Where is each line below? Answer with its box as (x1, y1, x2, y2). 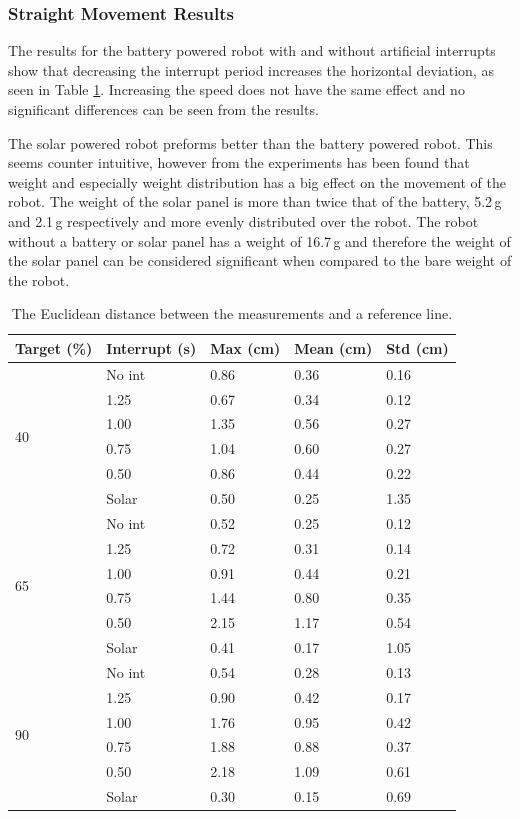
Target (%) (15, 337, 93, 358)
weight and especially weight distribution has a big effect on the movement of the (8, 171, 507, 192)
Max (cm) (210, 337, 281, 358)
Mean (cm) (294, 337, 373, 358)
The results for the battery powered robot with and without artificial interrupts (8, 40, 496, 61)
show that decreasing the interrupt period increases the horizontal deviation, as (8, 59, 494, 80)
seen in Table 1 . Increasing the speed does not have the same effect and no (8, 79, 465, 100)
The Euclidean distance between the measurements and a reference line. (11, 303, 453, 324)
